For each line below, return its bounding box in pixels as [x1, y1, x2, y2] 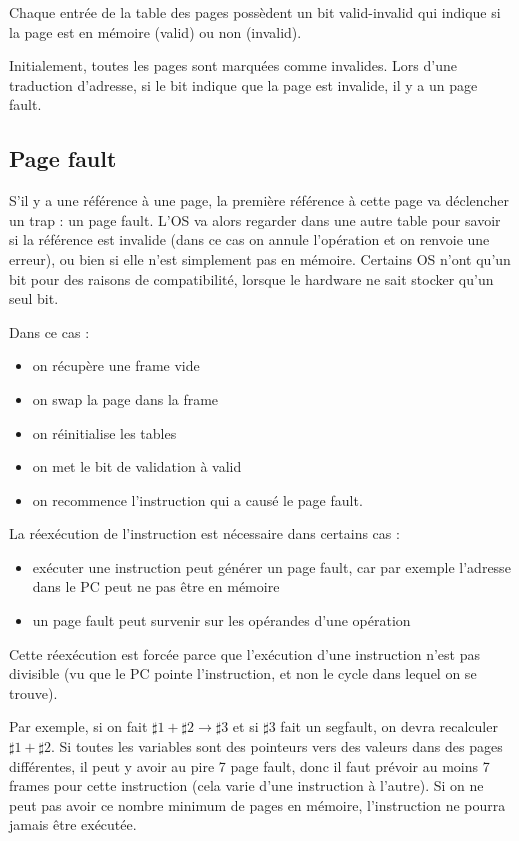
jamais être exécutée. [9, 814, 137, 835]
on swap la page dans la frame [32, 388, 219, 409]
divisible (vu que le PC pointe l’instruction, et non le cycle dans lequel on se [9, 663, 477, 684]
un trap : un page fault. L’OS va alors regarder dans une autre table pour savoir [9, 209, 501, 230]
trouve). [9, 682, 58, 703]
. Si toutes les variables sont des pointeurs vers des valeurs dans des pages [51, 736, 503, 757]
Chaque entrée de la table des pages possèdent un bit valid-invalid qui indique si [9, 2, 501, 22]
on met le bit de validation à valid [32, 456, 242, 477]
